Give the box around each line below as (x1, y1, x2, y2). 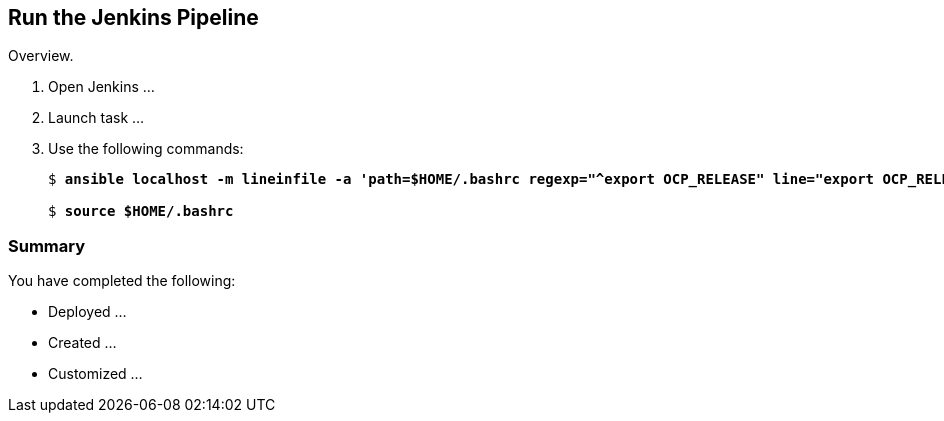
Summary (8, 235, 86, 256)
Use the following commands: (48, 140, 244, 158)
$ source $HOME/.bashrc (48, 203, 234, 220)
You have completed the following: (8, 272, 236, 290)
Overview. (8, 47, 74, 65)
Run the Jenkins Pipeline (8, 5, 259, 30)
